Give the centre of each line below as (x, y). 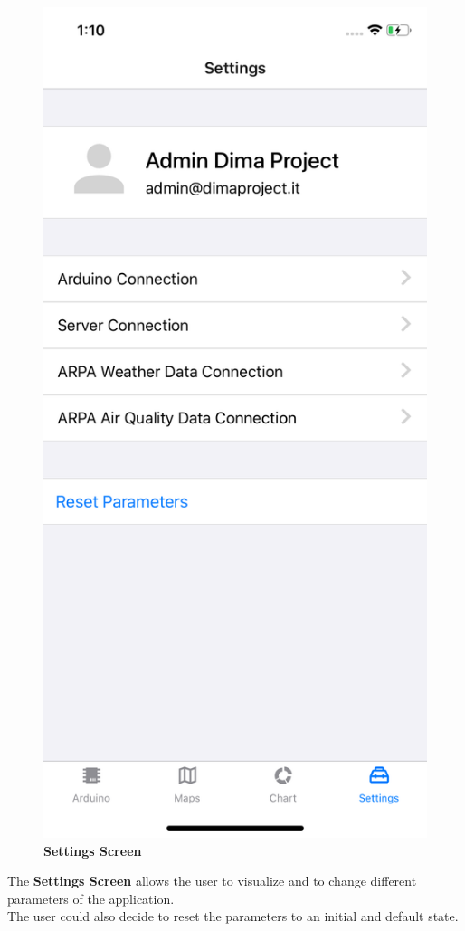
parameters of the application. (91, 898)
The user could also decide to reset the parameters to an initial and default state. (233, 916)
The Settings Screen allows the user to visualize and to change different (212, 881)
